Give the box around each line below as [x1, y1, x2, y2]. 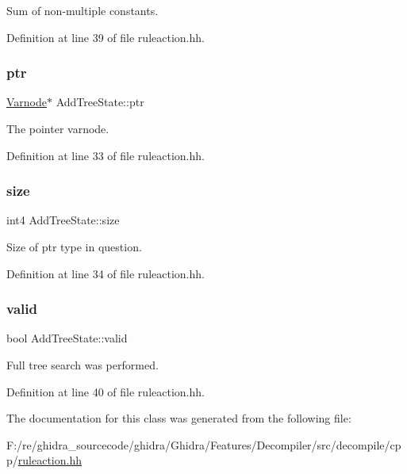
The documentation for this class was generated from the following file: [6, 410, 351, 426]
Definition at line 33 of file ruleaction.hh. [6, 147, 205, 163]
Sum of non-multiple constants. [6, 2, 159, 18]
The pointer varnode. [6, 120, 109, 136]
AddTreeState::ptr [56, 94, 144, 110]
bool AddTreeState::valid [6, 330, 128, 346]
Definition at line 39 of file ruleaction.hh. [6, 29, 205, 45]
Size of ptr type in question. [6, 239, 142, 254]
